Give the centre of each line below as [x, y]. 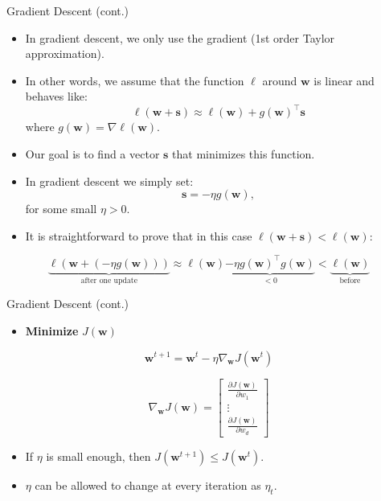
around [280, 80]
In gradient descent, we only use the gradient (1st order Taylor [180, 37]
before [350, 280]
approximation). [65, 53]
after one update [109, 280]
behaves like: [56, 96]
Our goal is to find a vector [92, 154]
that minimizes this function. [244, 154]
